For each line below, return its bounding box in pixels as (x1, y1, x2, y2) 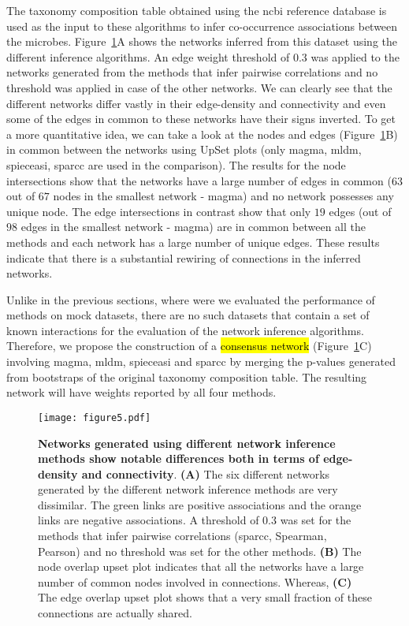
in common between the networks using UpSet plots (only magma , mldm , (6, 141, 362, 158)
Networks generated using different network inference (38, 434, 336, 451)
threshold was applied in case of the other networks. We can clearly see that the (6, 79, 392, 95)
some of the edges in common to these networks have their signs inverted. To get (6, 110, 396, 127)
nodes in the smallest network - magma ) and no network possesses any (53, 188, 394, 204)
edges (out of (329, 203, 392, 219)
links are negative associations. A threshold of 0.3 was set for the (38, 512, 351, 528)
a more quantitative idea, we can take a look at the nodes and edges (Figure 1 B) (6, 125, 398, 142)
